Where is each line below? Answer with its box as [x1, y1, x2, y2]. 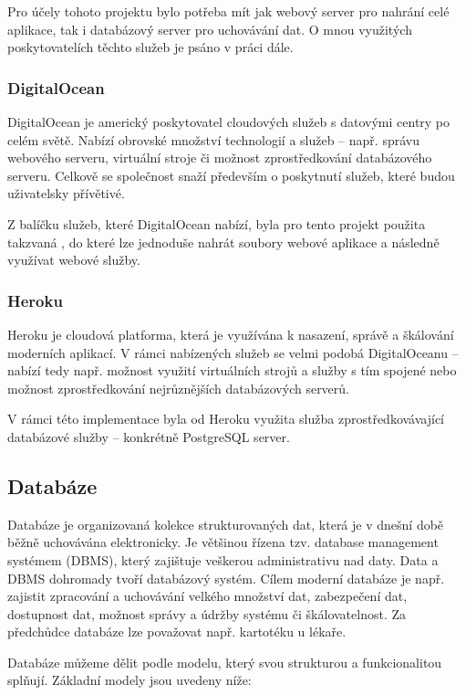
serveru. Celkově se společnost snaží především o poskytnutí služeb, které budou [7, 165, 455, 184]
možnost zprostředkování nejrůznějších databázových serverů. [7, 378, 350, 397]
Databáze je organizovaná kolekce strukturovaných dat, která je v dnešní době [7, 514, 444, 533]
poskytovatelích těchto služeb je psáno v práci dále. [7, 37, 294, 57]
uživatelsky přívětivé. [7, 184, 125, 203]
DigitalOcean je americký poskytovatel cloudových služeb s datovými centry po [7, 112, 450, 131]
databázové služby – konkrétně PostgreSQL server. [7, 426, 290, 446]
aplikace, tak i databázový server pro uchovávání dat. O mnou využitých [7, 19, 412, 38]
